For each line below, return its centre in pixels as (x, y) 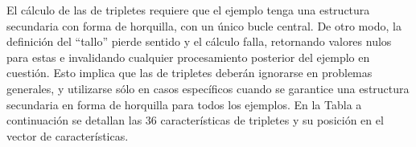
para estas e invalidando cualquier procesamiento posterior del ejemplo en (188, 57)
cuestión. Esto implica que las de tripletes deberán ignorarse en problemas (189, 73)
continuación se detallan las (74, 120)
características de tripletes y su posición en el (272, 120)
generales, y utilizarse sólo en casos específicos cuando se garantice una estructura (208, 88)
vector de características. (68, 135)
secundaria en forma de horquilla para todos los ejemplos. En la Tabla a (184, 104)
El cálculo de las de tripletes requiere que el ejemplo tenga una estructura (188, 10)
